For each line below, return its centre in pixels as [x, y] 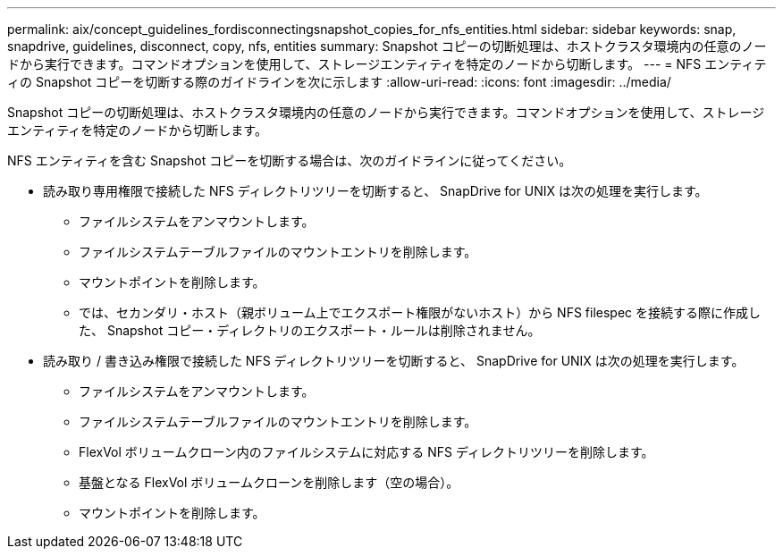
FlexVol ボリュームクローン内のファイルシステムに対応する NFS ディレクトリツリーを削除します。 [366, 452]
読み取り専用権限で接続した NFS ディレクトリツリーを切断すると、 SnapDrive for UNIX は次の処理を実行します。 [375, 191]
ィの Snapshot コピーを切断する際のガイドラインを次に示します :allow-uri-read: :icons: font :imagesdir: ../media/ [339, 82]
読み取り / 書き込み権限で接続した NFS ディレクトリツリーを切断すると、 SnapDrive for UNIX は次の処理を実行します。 [394, 361]
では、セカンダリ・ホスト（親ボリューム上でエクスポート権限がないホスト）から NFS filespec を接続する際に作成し [420, 312]
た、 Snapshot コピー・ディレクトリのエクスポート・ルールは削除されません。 [310, 330]
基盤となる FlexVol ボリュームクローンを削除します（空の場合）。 [269, 482]
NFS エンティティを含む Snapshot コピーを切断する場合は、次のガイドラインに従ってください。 [290, 160]
